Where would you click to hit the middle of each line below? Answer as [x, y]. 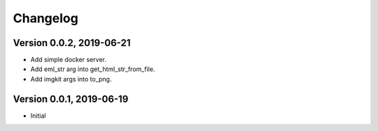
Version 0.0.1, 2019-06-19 [71, 99]
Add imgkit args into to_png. [71, 79]
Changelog [45, 18]
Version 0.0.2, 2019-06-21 [72, 43]
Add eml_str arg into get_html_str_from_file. [93, 69]
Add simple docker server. [68, 60]
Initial [38, 116]
